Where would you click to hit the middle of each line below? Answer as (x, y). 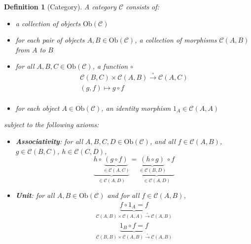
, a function (110, 66)
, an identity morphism (136, 108)
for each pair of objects (50, 40)
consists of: (143, 6)
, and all (162, 141)
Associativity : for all (49, 141)
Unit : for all (35, 195)
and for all (123, 195)
